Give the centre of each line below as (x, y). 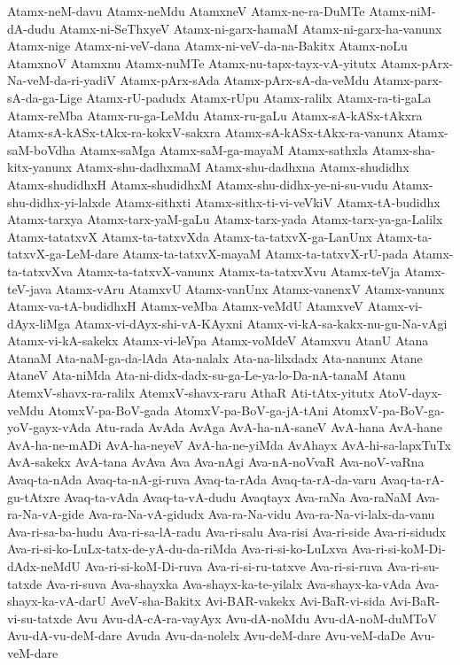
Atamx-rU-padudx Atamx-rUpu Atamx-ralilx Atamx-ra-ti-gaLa (259, 97)
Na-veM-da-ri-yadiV (62, 80)
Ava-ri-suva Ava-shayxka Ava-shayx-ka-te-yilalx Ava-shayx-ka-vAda (228, 583)
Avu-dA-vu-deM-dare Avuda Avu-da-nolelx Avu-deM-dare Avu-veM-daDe (207, 635)
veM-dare (33, 652)
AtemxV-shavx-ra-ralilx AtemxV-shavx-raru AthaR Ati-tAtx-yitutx (191, 393)
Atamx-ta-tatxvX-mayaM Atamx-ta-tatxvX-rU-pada (265, 254)
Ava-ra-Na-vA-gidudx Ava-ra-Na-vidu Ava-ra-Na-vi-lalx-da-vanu (261, 514)
